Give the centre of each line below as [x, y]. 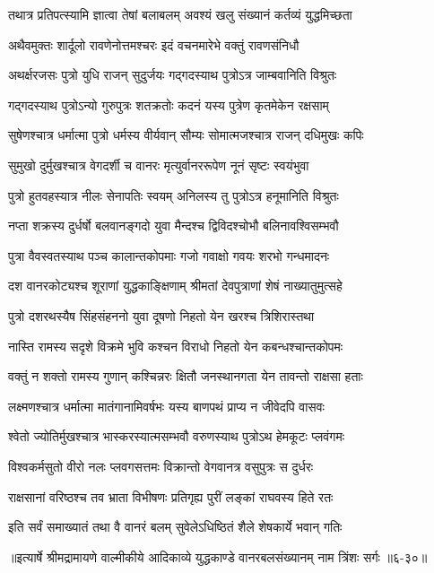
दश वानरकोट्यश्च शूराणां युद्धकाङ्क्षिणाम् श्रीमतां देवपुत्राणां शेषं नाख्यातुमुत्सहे [175, 286]
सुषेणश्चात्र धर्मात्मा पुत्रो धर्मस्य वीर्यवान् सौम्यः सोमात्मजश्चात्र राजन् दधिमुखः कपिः [186, 135]
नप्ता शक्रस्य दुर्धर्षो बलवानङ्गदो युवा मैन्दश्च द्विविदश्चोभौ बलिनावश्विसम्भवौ [174, 226]
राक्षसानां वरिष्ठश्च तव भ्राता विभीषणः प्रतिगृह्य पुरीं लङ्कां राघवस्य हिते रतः [171, 496]
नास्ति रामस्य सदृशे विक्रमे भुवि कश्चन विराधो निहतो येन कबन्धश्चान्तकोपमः [176, 346]
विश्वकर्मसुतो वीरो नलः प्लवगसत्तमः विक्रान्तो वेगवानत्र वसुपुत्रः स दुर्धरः [161, 466]
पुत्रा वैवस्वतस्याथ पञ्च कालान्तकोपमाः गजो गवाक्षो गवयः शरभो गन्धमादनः [169, 255]
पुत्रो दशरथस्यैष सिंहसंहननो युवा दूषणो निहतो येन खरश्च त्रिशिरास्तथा [161, 315]
